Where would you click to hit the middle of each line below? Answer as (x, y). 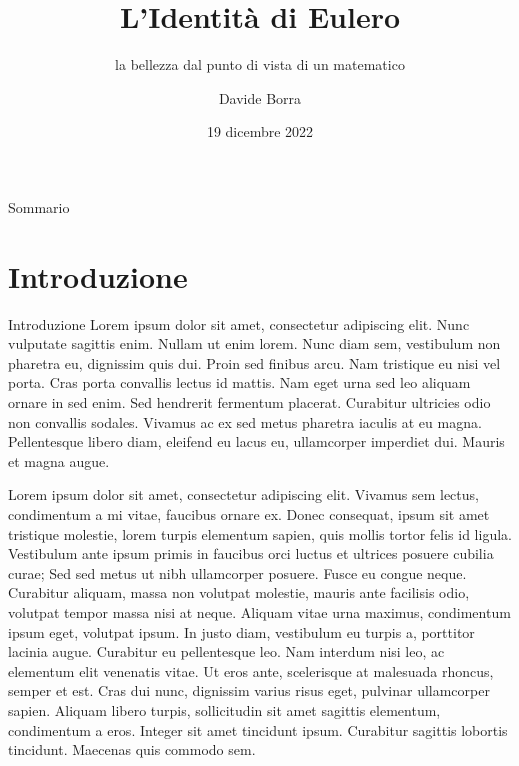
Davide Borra (260, 97)
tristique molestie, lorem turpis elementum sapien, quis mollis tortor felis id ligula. (260, 533)
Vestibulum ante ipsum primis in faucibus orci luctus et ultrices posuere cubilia (251, 553)
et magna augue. (59, 460)
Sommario (39, 206)
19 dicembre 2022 (260, 131)
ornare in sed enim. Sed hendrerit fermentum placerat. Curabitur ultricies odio (249, 402)
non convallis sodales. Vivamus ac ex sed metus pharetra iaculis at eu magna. (245, 421)
